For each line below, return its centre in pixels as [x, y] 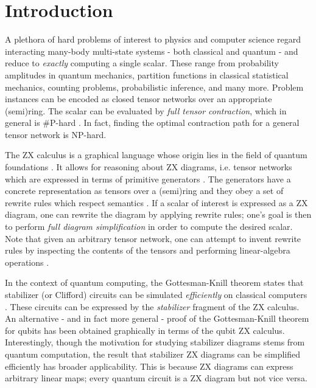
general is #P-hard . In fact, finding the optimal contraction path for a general [152, 123]
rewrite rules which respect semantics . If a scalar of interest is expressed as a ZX [156, 202]
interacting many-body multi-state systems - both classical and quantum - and [152, 51]
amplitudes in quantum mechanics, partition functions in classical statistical [147, 74]
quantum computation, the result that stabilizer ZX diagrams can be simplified [153, 354]
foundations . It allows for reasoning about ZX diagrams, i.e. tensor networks [149, 167]
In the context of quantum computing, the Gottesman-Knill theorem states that [154, 282]
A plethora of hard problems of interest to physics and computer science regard [153, 39]
